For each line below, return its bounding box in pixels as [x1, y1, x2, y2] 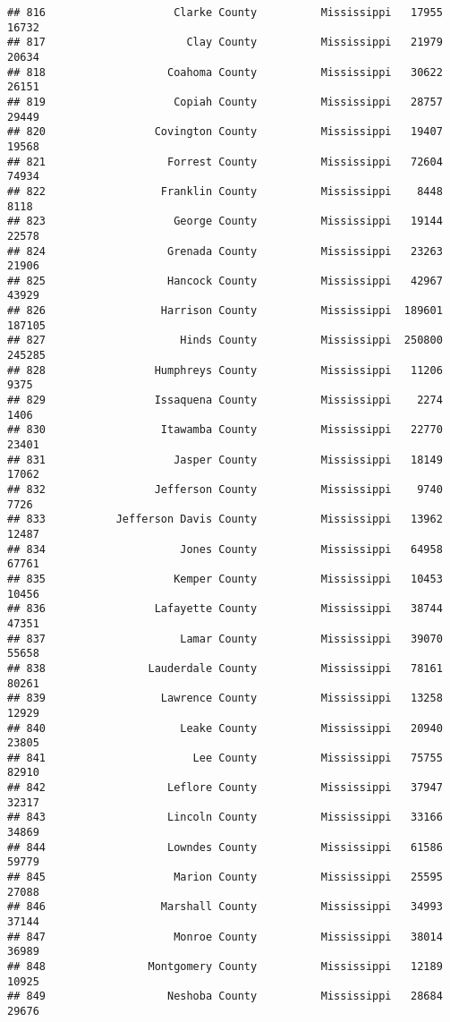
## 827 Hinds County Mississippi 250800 [7, 334, 443, 347]
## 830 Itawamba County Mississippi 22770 [7, 423, 443, 437]
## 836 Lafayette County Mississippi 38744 [7, 602, 443, 616]
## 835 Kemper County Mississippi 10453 [7, 572, 443, 585]
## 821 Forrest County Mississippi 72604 [7, 155, 443, 168]
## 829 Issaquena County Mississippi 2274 [7, 394, 443, 407]
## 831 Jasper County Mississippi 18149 [7, 453, 443, 466]
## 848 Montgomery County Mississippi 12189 [7, 960, 443, 973]
